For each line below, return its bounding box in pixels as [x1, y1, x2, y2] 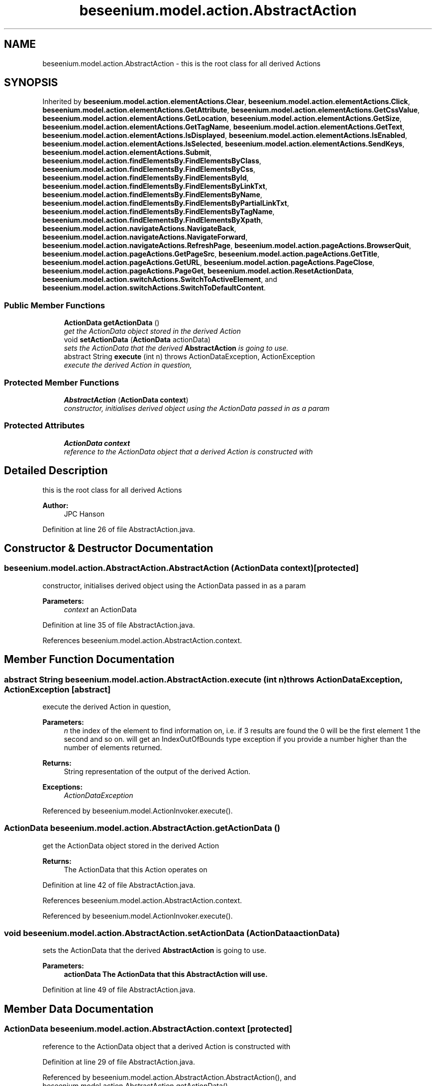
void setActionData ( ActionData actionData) [64, 335, 211, 344]
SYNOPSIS [4, 76, 58, 89]
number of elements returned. [64, 743, 162, 752]
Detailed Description [4, 464, 108, 477]
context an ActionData [64, 605, 137, 614]
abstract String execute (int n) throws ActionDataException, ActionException [64, 352, 315, 361]
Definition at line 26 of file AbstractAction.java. [42, 525, 195, 534]
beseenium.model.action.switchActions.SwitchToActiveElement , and [42, 275, 277, 284]
